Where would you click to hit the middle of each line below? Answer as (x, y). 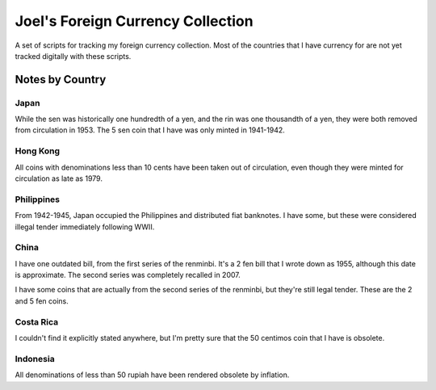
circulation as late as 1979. (59, 178)
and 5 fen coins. (42, 301)
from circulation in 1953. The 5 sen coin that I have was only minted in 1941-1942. (150, 130)
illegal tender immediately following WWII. (85, 227)
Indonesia (35, 359)
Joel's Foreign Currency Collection (134, 21)
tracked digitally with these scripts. (73, 56)
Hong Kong (38, 151)
